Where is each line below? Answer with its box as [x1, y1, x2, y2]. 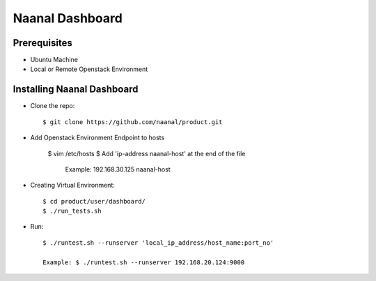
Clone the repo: [30, 102, 75, 110]
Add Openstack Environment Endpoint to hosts [30, 133, 165, 142]
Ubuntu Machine [30, 56, 78, 64]
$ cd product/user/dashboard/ [42, 197, 146, 205]
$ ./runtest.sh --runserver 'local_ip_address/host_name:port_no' [42, 238, 274, 247]
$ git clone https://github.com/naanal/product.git [42, 118, 223, 126]
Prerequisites [13, 37, 72, 49]
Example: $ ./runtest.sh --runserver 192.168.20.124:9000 [42, 258, 245, 266]
